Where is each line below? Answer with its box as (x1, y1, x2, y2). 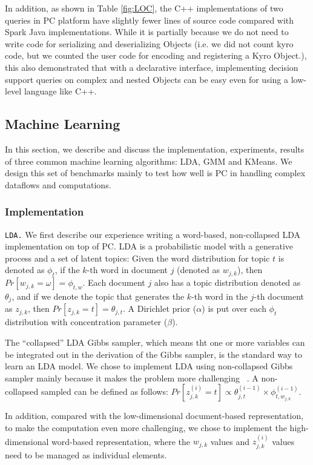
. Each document (82, 276, 145, 289)
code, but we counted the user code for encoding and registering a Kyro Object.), (5, 49, 307, 62)
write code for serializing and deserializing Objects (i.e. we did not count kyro (5, 37, 294, 50)
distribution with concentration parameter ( (5, 315, 168, 328)
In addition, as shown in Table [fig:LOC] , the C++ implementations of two (5, 2, 283, 14)
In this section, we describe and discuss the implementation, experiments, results (5, 142, 305, 155)
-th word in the (191, 289, 248, 302)
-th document (254, 289, 305, 302)
